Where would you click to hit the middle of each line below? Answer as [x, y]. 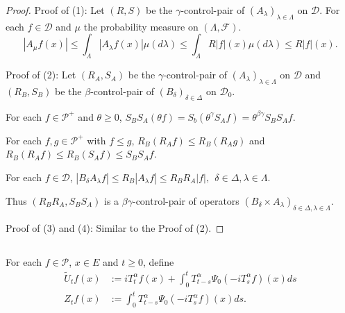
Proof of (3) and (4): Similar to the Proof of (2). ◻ [115, 227]
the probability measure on [141, 26]
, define [158, 261]
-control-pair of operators [186, 200]
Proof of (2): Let [41, 75]
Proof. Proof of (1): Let [55, 10]
